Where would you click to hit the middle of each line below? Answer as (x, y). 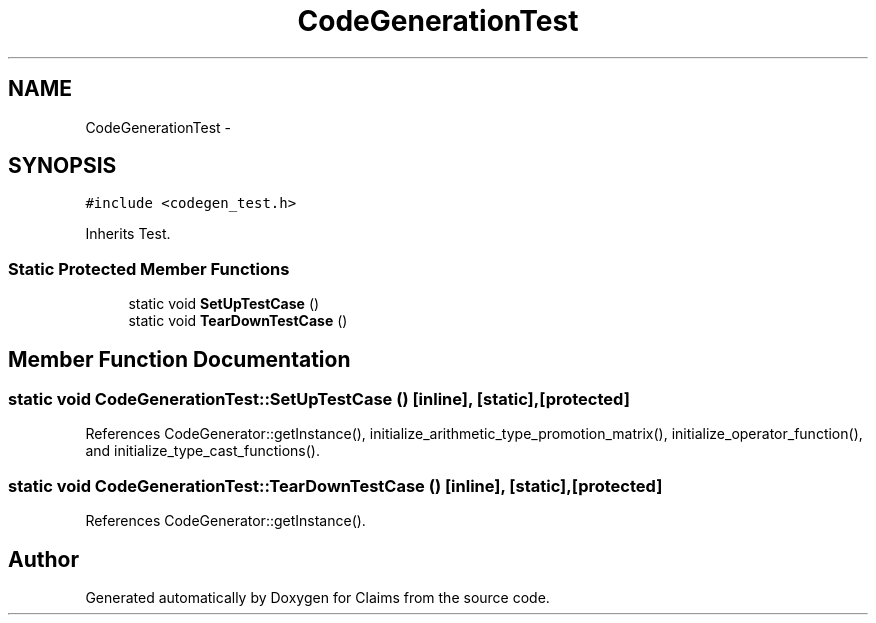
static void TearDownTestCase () (238, 321)
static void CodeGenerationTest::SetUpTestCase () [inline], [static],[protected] (319, 399)
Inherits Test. (128, 234)
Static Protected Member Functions (149, 268)
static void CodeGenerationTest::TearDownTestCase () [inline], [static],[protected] (335, 485)
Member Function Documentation (179, 359)
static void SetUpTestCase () (224, 304)
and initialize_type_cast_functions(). (202, 451)
